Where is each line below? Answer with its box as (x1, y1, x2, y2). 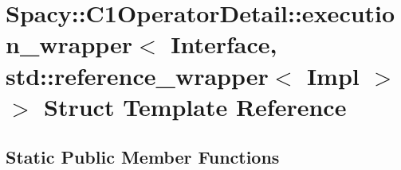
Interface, (171, 28, 277, 60)
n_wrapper (6, 28, 133, 60)
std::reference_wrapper (6, 59, 269, 91)
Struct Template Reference (44, 90, 347, 122)
